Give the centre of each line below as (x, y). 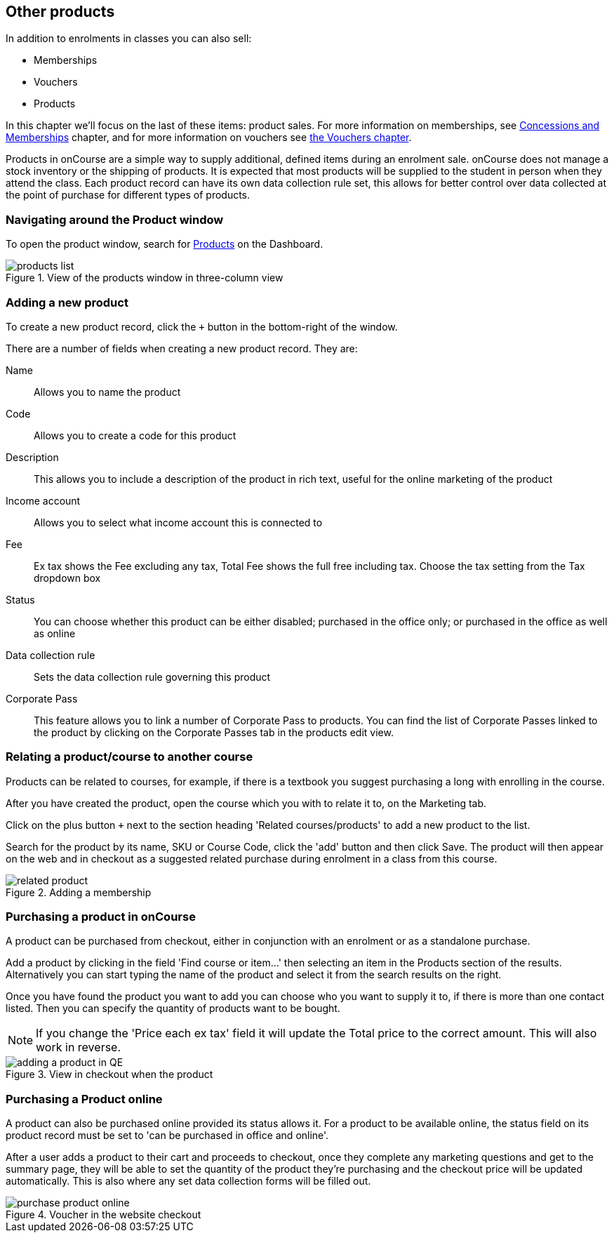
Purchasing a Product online (84, 1099)
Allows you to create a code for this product (135, 435)
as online (55, 633)
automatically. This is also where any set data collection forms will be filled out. (188, 1181)
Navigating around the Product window (115, 219)
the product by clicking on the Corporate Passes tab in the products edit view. (214, 732)
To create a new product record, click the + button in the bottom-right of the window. (202, 326)
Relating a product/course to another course (129, 757)
